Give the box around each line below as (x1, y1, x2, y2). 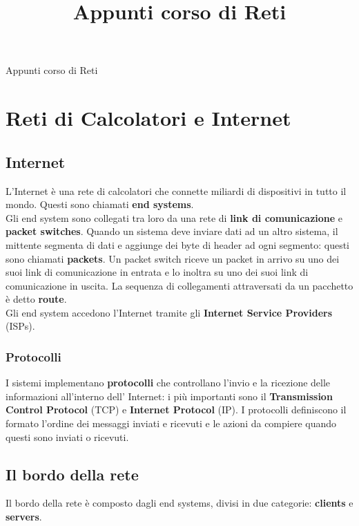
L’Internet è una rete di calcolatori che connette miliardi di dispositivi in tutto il (6, 183, 347, 198)
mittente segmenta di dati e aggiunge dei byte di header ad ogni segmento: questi (6, 237, 350, 252)
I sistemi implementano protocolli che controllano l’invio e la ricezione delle (6, 375, 331, 390)
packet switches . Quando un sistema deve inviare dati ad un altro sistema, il (6, 224, 338, 238)
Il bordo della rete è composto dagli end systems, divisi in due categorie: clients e (6, 496, 353, 510)
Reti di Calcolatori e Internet (6, 104, 291, 132)
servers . (6, 509, 42, 524)
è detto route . (6, 292, 67, 306)
